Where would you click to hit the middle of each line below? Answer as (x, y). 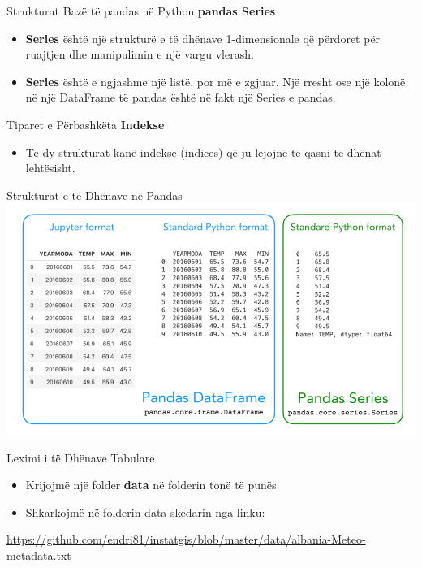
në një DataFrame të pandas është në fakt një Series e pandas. (181, 97)
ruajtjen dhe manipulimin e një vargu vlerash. (140, 54)
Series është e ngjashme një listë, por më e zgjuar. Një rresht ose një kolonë (215, 81)
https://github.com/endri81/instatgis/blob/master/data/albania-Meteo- (186, 539)
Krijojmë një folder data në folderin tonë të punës (151, 485)
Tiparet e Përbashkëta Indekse (86, 124)
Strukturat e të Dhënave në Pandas (95, 195)
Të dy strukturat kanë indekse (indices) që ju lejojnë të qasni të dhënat (203, 152)
